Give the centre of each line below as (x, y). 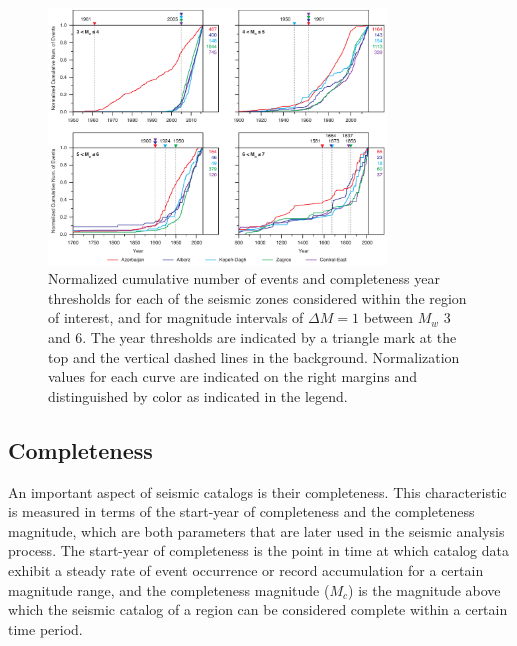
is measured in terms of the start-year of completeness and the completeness (241, 511)
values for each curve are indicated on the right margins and (233, 376)
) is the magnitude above (424, 589)
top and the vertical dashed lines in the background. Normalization (254, 356)
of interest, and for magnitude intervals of (176, 317)
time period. (45, 628)
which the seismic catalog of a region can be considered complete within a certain (258, 609)
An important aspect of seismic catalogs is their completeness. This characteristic (257, 491)
